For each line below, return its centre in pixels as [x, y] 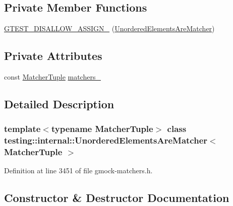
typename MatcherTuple [102, 129]
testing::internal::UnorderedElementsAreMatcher [106, 140]
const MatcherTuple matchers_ [52, 77]
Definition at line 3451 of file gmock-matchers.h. [78, 170]
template [22, 129]
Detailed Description [59, 104]
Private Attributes [53, 56]
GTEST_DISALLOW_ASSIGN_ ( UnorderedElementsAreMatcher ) [109, 28]
